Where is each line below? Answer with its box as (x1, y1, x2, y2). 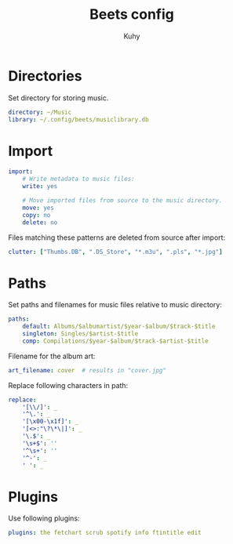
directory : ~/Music (8, 108, 72, 116)
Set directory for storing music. (8, 92, 109, 103)
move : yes (22, 204, 55, 212)
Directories (8, 67, 82, 85)
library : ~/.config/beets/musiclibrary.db (8, 115, 149, 123)
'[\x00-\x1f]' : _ (22, 418, 79, 426)
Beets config (89, 5, 174, 24)
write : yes (22, 183, 58, 190)
